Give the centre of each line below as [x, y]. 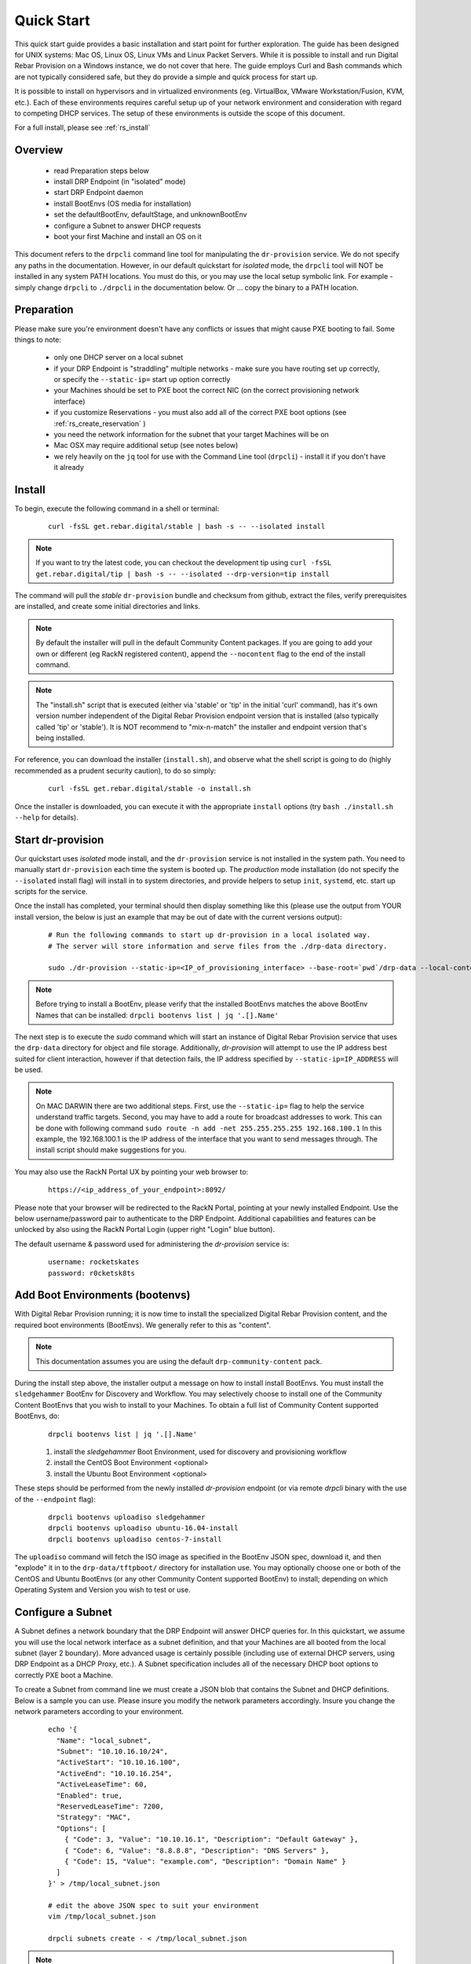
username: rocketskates [94, 1262]
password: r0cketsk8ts [92, 1273]
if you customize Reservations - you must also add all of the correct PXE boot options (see [200, 412]
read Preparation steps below [101, 170]
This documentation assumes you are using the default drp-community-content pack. [179, 1361]
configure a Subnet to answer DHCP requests [128, 225]
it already [69, 467]
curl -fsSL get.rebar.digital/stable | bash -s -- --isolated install [187, 527]
